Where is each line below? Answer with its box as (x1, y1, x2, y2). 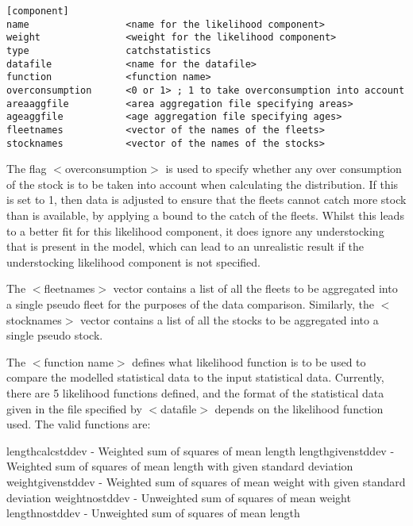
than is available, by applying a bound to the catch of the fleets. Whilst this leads (6, 207, 404, 223)
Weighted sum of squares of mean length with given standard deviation (6, 458, 353, 474)
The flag (6, 160, 47, 177)
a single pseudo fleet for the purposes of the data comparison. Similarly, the (6, 295, 374, 312)
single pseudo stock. (6, 327, 103, 344)
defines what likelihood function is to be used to (132, 353, 366, 370)
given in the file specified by (6, 400, 142, 417)
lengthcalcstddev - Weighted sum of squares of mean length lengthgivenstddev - (6, 442, 395, 459)
